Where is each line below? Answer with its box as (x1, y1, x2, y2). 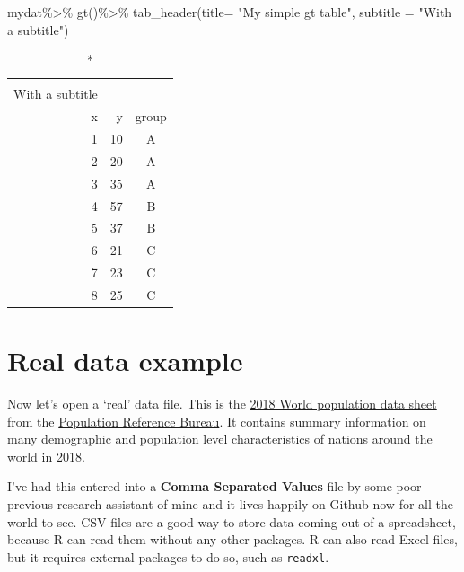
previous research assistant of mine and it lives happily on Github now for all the (7, 495, 453, 514)
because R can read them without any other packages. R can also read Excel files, (7, 530, 458, 549)
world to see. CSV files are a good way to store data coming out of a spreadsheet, (7, 512, 456, 531)
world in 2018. (7, 446, 85, 465)
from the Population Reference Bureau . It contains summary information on (7, 411, 426, 430)
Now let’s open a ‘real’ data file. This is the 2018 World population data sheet (7, 394, 437, 413)
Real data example (7, 342, 243, 379)
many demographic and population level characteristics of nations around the (7, 429, 433, 448)
